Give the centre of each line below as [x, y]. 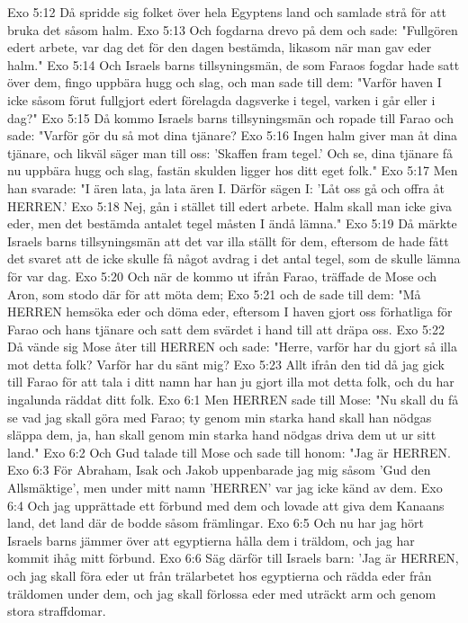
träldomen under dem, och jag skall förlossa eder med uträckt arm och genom [222, 593]
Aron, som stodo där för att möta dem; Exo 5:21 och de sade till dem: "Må [214, 294]
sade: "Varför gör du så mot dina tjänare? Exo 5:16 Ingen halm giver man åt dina [233, 135]
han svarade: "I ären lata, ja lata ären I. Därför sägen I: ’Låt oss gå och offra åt [226, 187]
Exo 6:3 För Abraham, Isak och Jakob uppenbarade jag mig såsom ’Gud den [219, 470]
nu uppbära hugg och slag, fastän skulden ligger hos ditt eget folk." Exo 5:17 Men [233, 170]
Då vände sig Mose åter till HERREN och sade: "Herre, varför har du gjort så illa [232, 347]
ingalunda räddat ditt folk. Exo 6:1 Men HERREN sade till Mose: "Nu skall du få [233, 400]
